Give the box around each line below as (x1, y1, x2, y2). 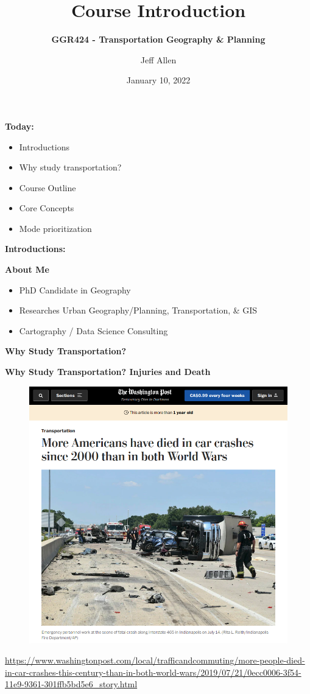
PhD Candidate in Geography (19, 283, 131, 296)
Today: (5, 119, 34, 132)
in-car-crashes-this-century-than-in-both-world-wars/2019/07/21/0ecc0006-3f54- (5, 665, 301, 678)
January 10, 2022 (126, 74, 191, 86)
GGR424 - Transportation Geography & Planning (51, 33, 266, 46)
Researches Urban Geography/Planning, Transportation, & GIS (19, 304, 258, 317)
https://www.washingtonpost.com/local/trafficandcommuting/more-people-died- (5, 654, 305, 667)
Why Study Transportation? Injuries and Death (5, 365, 211, 378)
